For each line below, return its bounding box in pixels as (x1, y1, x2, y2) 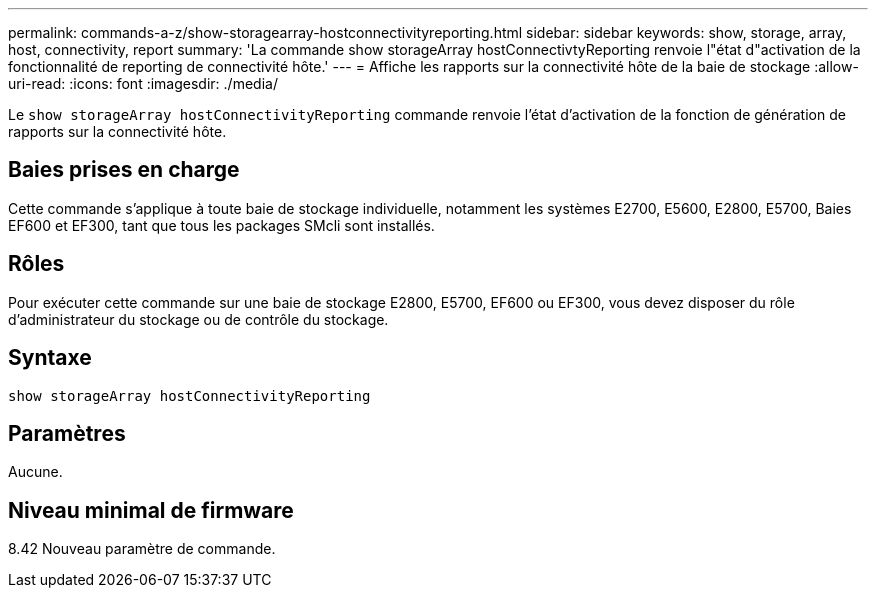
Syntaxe (8, 345, 92, 371)
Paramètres (8, 420, 126, 446)
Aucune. (8, 463, 63, 481)
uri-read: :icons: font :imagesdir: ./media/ (8, 75, 278, 92)
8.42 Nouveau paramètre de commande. (8, 540, 276, 558)
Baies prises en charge (8, 157, 240, 183)
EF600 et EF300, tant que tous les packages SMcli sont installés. (8, 216, 435, 234)
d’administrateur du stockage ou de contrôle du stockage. (8, 310, 389, 328)
